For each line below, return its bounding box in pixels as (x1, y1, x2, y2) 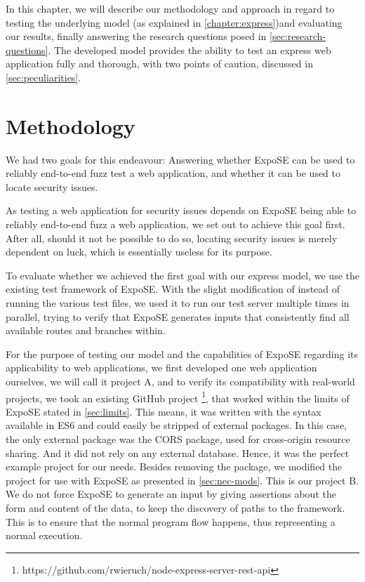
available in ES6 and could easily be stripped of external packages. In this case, (6, 418, 347, 432)
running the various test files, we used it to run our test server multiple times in (6, 296, 350, 310)
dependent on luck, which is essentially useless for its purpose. (6, 244, 272, 259)
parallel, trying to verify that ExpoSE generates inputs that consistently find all (6, 309, 350, 324)
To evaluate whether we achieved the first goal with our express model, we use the (6, 267, 359, 282)
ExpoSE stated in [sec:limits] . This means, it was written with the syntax (6, 404, 321, 418)
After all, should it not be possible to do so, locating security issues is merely (6, 230, 338, 245)
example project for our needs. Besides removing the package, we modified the (6, 459, 343, 474)
